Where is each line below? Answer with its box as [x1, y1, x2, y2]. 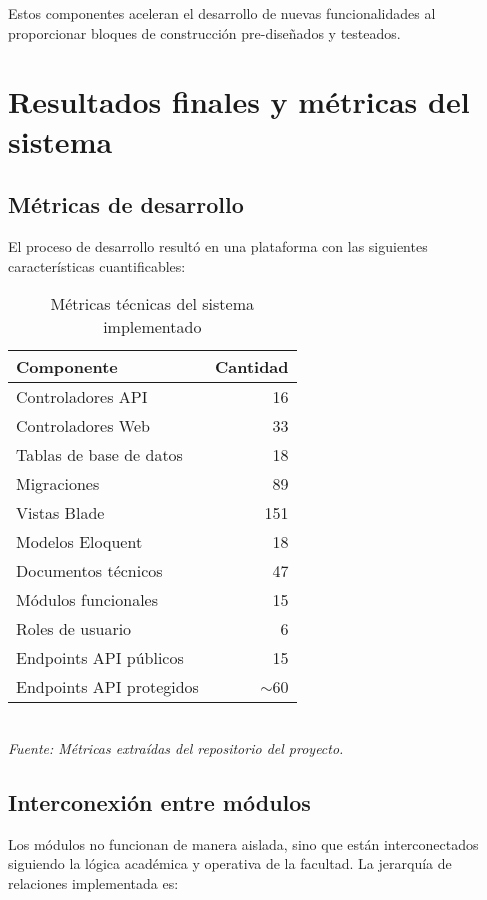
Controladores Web [16, 414, 150, 438]
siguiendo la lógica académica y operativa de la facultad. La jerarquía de [8, 853, 452, 874]
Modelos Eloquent [16, 530, 143, 554]
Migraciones [16, 472, 100, 496]
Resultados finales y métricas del [8, 81, 470, 122]
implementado [103, 315, 202, 339]
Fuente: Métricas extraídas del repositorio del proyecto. [8, 737, 344, 758]
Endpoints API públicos [16, 646, 184, 670]
